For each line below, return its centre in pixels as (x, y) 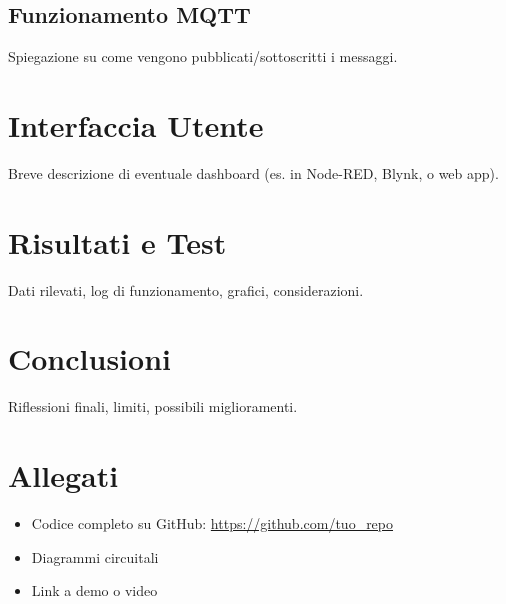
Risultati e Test (117, 241)
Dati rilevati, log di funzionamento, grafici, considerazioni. (186, 289)
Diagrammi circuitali (95, 556)
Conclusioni (89, 358)
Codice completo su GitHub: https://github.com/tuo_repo (212, 523)
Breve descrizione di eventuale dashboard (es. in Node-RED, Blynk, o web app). (253, 172)
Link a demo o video (94, 590)
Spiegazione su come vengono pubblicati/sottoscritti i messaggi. (203, 56)
